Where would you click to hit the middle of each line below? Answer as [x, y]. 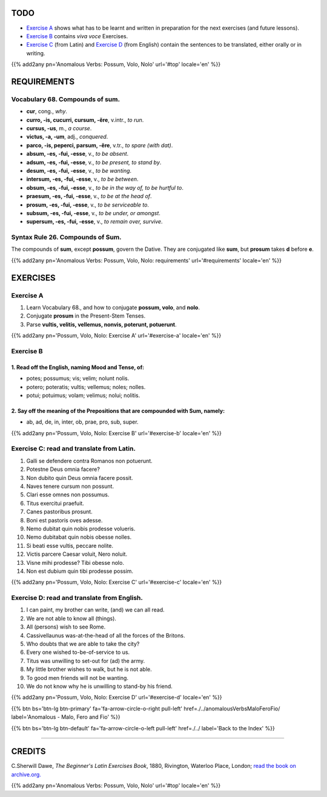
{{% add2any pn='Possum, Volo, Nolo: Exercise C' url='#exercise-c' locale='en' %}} [117, 582]
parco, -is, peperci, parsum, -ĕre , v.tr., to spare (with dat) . [100, 145]
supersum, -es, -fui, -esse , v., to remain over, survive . [94, 222]
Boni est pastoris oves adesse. [64, 520]
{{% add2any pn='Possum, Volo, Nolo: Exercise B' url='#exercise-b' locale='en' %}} [117, 433]
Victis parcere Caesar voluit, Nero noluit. [77, 554]
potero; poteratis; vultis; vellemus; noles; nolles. [86, 387]
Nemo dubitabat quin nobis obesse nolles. [79, 537]
